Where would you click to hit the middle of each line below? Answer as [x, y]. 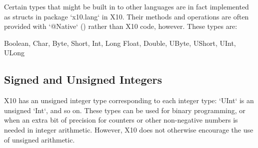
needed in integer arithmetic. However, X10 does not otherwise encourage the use [129, 129]
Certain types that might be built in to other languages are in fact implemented [126, 6]
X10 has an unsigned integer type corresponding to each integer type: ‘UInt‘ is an [129, 100]
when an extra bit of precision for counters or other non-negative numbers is [121, 120]
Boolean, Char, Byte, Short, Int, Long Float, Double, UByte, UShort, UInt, [120, 43]
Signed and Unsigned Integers [83, 79]
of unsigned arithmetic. [39, 139]
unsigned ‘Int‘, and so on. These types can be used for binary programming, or [125, 110]
